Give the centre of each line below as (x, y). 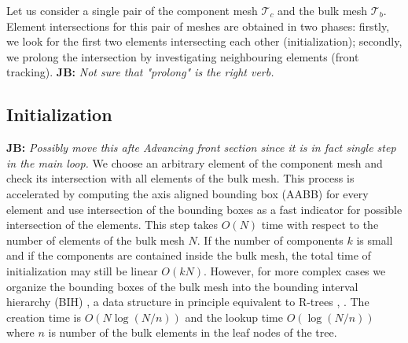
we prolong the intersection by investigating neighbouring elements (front (183, 56)
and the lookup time (234, 317)
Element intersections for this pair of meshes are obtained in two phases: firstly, (198, 26)
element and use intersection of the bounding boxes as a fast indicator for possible (204, 209)
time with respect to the (320, 225)
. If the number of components (270, 240)
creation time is (44, 317)
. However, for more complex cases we (295, 270)
